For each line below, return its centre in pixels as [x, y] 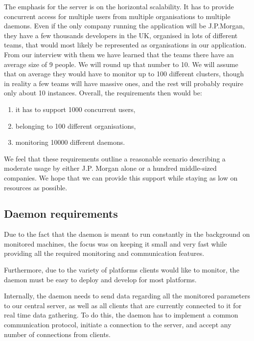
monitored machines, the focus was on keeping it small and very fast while [115, 243]
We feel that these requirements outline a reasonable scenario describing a [115, 158]
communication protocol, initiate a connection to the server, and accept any [118, 325]
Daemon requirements [61, 214]
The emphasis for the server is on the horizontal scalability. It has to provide [119, 6]
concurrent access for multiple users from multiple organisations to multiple [117, 16]
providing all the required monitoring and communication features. [104, 253]
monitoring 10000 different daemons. [70, 142]
